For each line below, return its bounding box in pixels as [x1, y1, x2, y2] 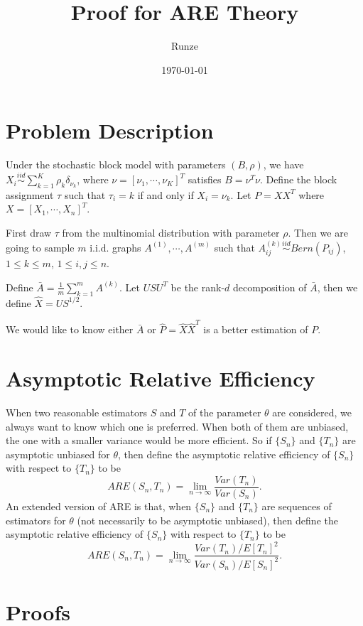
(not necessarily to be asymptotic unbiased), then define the [77, 512, 338, 527]
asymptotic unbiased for [6, 446, 110, 461]
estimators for [6, 512, 66, 527]
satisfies [188, 172, 222, 187]
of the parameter [188, 404, 261, 419]
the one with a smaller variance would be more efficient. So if [6, 433, 272, 448]
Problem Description [6, 116, 214, 145]
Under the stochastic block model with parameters [6, 157, 226, 172]
